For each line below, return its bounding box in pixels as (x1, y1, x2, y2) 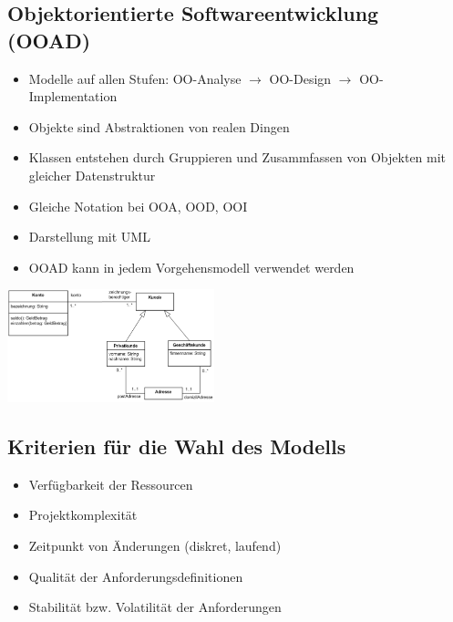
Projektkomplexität (28, 505, 138, 524)
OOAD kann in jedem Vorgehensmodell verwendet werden (28, 257, 355, 276)
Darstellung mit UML (28, 227, 150, 246)
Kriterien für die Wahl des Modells (7, 431, 346, 460)
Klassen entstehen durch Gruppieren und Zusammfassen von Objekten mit (28, 148, 447, 167)
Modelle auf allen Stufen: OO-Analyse (28, 68, 242, 88)
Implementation (28, 87, 118, 106)
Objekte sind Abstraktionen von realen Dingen (28, 117, 290, 136)
